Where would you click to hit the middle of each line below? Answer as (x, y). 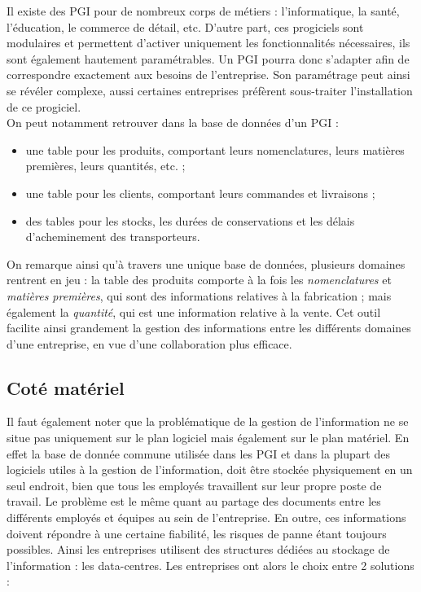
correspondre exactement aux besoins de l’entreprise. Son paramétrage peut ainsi (208, 75)
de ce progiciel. (44, 106)
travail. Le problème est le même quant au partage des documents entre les (194, 501)
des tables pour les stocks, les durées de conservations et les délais (190, 220)
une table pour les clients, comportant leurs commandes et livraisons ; (200, 193)
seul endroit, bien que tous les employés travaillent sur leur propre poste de (194, 485)
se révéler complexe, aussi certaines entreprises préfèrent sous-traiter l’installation (210, 90)
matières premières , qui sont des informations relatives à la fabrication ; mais (199, 295)
